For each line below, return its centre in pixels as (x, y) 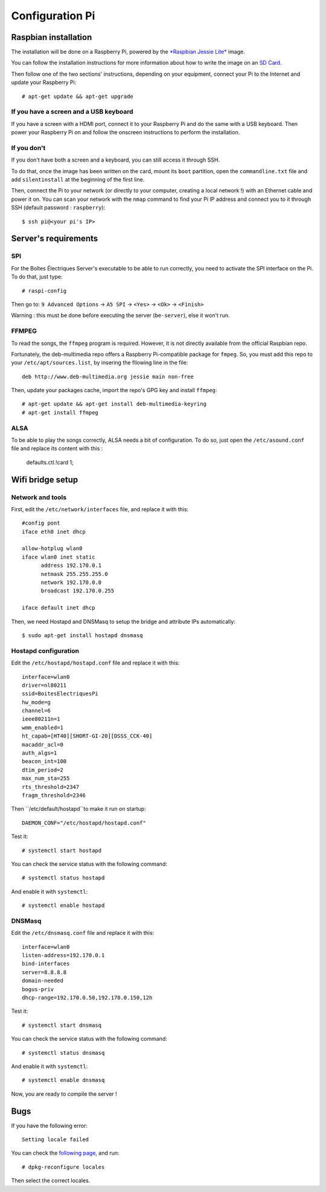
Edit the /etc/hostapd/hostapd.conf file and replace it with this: (95, 663)
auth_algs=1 (40, 753)
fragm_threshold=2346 (54, 795)
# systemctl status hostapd (63, 878)
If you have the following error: (49, 1125)
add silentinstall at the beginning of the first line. (78, 180)
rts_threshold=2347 (51, 787)
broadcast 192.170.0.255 (78, 591)
